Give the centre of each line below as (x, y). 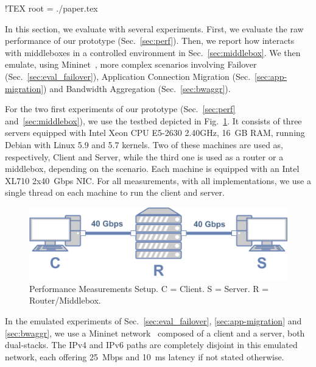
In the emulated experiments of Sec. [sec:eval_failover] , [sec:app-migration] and (153, 320)
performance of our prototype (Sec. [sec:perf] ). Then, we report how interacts (150, 41)
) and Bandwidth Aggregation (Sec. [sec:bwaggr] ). (137, 88)
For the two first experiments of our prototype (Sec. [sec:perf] (120, 109)
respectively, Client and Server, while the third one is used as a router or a (144, 156)
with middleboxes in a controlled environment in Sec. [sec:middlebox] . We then (153, 52)
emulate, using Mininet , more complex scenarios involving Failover (131, 64)
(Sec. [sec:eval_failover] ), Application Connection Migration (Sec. (128, 76)
